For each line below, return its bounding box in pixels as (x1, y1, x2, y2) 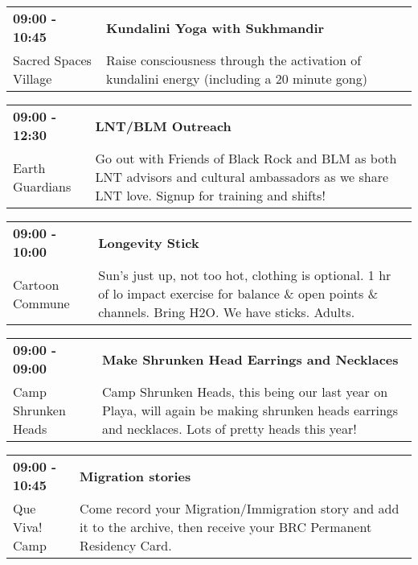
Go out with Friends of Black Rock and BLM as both (95, 149, 397, 167)
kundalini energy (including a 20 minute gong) (105, 69, 367, 88)
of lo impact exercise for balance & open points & (98, 284, 379, 303)
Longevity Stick (98, 233, 199, 252)
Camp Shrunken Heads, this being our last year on (101, 382, 388, 401)
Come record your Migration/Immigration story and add (80, 499, 400, 518)
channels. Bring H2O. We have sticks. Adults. (98, 303, 355, 321)
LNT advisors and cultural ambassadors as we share (95, 167, 389, 186)
